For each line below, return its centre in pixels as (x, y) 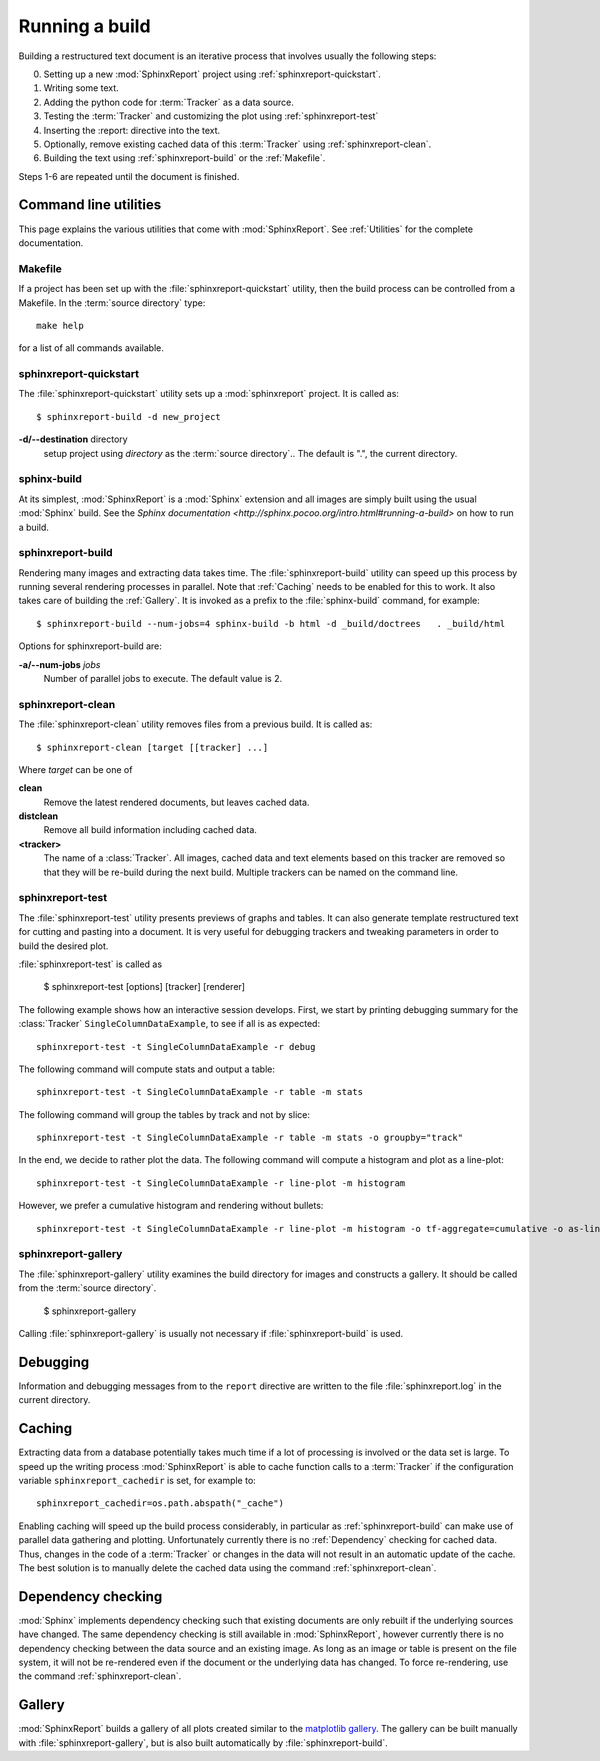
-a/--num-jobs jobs (59, 664)
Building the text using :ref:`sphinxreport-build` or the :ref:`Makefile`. (184, 158)
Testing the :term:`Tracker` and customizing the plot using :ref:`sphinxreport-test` (211, 116)
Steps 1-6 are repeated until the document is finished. (129, 176)
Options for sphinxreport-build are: (90, 646)
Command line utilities (90, 205)
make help (60, 325)
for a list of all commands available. (91, 348)
